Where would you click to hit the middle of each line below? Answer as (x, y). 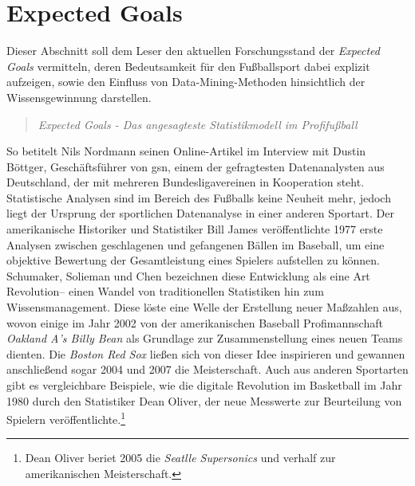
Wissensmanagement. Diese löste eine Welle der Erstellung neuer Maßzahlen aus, (204, 307)
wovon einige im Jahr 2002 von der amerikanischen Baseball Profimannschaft (195, 322)
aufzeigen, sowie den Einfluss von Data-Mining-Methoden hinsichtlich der (186, 82)
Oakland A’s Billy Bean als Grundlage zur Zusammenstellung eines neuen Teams (205, 338)
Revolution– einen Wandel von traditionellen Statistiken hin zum (165, 291)
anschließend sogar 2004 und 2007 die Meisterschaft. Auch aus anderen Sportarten (207, 369)
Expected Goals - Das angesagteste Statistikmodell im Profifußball (198, 124)
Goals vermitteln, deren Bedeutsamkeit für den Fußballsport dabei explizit (188, 66)
